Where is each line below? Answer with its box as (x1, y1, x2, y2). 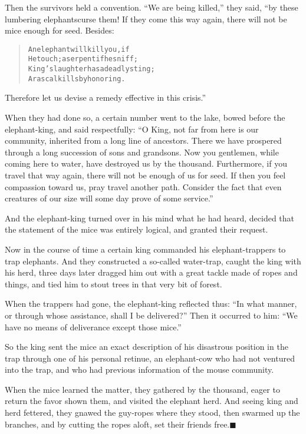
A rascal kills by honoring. (28, 74, 126, 83)
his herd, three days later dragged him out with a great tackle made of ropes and (5, 266, 298, 279)
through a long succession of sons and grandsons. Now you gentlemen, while (5, 145, 279, 158)
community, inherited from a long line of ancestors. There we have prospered (5, 134, 282, 147)
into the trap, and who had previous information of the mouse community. (5, 363, 274, 376)
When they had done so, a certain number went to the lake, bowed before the (5, 111, 285, 123)
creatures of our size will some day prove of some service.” (5, 192, 213, 204)
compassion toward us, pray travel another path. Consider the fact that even (5, 180, 282, 193)
